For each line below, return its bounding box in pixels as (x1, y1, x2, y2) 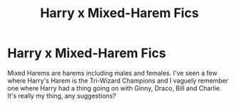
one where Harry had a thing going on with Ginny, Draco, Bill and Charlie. (7, 83, 222, 92)
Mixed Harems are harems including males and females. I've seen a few (7, 68, 218, 77)
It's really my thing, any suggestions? (7, 91, 117, 100)
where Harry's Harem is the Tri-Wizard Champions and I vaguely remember (7, 76, 229, 85)
